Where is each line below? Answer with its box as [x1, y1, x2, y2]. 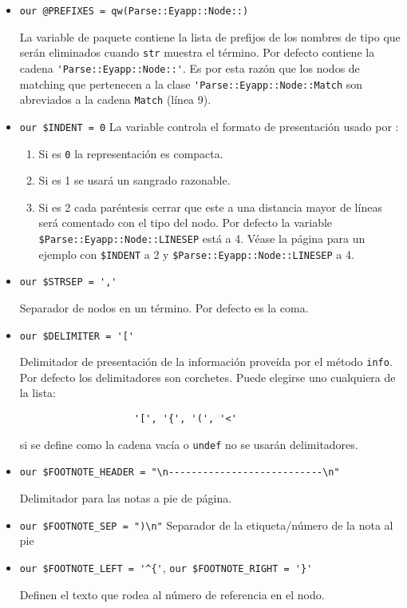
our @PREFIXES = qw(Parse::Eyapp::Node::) [19, 6, 249, 17]
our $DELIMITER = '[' [19, 330, 134, 342]
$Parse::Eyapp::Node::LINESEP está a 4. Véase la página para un [38, 229, 366, 246]
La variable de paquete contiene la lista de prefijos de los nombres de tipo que [19, 28, 401, 45]
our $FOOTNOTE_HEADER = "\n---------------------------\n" [19, 467, 340, 479]
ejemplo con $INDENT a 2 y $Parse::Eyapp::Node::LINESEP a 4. [38, 245, 354, 262]
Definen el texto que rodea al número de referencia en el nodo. [19, 586, 325, 602]
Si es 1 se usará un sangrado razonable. [38, 172, 231, 189]
